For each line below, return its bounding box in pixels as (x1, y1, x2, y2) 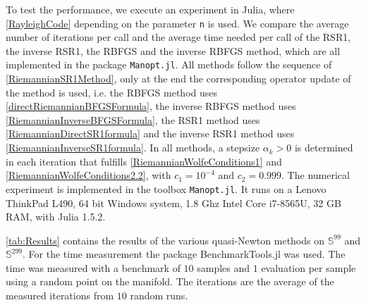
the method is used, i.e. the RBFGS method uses (6, 85, 218, 99)
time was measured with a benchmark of (6, 260, 181, 275)
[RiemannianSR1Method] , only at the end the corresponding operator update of (6, 71, 351, 86)
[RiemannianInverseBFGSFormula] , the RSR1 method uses (6, 112, 260, 127)
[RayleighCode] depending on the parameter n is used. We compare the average (6, 15, 349, 30)
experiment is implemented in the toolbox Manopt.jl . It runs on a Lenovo (6, 181, 327, 196)
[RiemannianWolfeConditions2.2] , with (6, 168, 171, 182)
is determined (294, 140, 353, 155)
